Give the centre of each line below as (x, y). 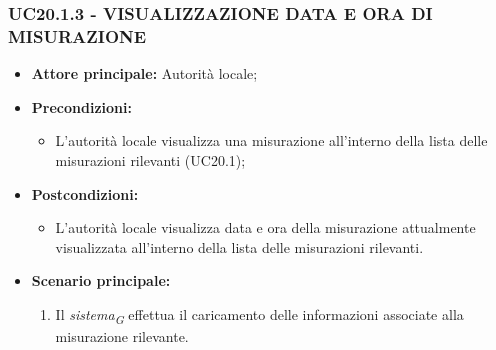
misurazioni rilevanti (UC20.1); (150, 159)
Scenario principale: (101, 280)
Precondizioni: (81, 106)
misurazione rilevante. (122, 336)
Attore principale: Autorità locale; (144, 73)
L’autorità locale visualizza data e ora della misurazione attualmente (265, 227)
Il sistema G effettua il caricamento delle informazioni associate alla (259, 315)
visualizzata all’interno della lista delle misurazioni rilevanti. (239, 246)
